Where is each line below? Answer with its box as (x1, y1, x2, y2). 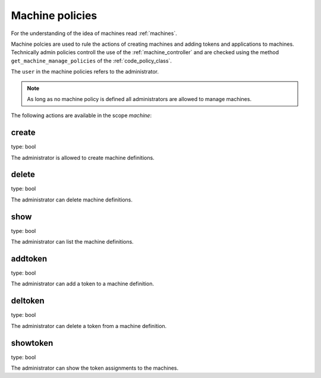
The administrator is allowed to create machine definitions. (11, 154, 155, 161)
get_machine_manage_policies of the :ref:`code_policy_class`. (11, 57, 172, 64)
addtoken (11, 253, 48, 264)
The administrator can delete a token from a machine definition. (11, 322, 167, 329)
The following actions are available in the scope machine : (11, 112, 152, 119)
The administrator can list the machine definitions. (11, 238, 134, 245)
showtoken (11, 338, 53, 348)
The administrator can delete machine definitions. (11, 196, 133, 203)
